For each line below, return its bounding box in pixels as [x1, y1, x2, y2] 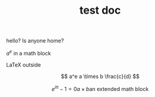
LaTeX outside [6, 61, 41, 68]
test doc [79, 4, 121, 17]
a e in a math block [6, 49, 51, 57]
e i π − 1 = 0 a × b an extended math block [51, 84, 149, 92]
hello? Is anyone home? [6, 37, 64, 45]
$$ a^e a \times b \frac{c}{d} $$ [60, 73, 140, 80]
